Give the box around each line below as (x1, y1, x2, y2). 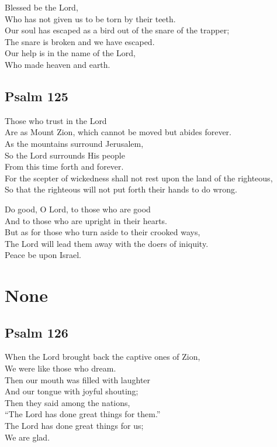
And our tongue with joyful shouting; (5, 385, 138, 397)
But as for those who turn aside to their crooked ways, (5, 226, 200, 238)
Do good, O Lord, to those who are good (5, 202, 151, 215)
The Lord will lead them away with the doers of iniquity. (5, 237, 209, 249)
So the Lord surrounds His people (5, 149, 125, 161)
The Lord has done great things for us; (5, 420, 144, 432)
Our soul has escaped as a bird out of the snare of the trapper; (5, 24, 230, 36)
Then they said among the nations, (5, 396, 130, 408)
